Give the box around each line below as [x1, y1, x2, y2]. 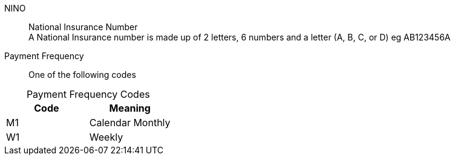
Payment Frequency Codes [26, 88, 150, 100]
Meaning [109, 102, 151, 114]
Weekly [89, 131, 123, 143]
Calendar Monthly [89, 117, 171, 129]
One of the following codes [28, 69, 136, 80]
